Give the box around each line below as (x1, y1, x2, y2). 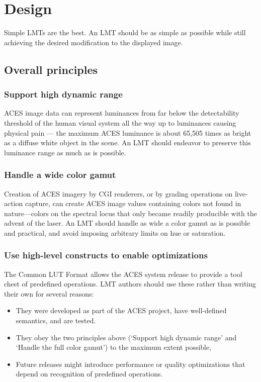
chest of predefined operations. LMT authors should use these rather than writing (4, 278, 256, 289)
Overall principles (4, 61, 98, 77)
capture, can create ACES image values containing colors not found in (25, 198, 241, 209)
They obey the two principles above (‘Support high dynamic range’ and (16, 332, 237, 342)
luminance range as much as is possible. (4, 147, 126, 157)
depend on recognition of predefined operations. (16, 368, 163, 379)
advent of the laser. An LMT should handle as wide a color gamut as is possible (4, 218, 250, 228)
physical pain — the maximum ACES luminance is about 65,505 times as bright (4, 127, 251, 138)
